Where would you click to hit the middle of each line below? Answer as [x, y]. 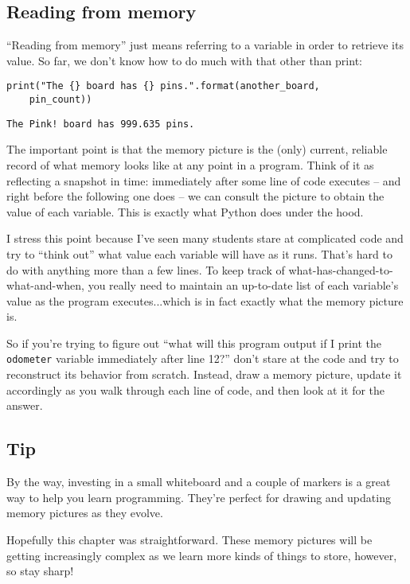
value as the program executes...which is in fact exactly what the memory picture [205, 300]
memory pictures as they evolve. [85, 513]
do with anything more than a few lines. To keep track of [146, 269]
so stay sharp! [40, 571]
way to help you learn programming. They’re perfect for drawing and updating [199, 497]
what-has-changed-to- [341, 269]
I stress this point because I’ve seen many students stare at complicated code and [205, 238]
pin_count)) [61, 100]
